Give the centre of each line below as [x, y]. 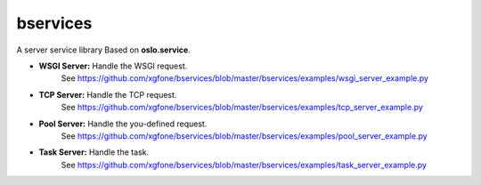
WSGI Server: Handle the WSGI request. [113, 66]
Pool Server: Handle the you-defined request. [123, 124]
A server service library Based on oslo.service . [103, 50]
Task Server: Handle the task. [94, 152]
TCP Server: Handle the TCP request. [108, 94]
